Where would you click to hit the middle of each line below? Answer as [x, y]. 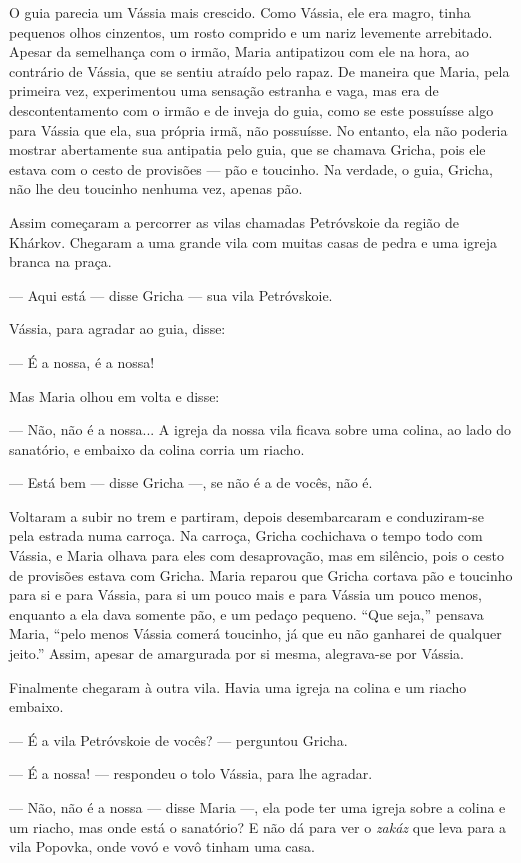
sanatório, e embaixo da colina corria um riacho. [157, 448]
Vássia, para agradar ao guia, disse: [117, 328]
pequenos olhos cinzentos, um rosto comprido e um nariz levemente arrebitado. [251, 31]
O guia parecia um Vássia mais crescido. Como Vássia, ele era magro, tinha [240, 12]
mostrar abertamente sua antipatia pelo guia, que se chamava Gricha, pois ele [247, 149]
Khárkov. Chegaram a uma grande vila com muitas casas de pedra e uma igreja [253, 241]
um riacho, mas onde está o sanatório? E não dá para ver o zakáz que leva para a [258, 826]
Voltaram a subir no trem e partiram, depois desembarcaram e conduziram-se [247, 515]
